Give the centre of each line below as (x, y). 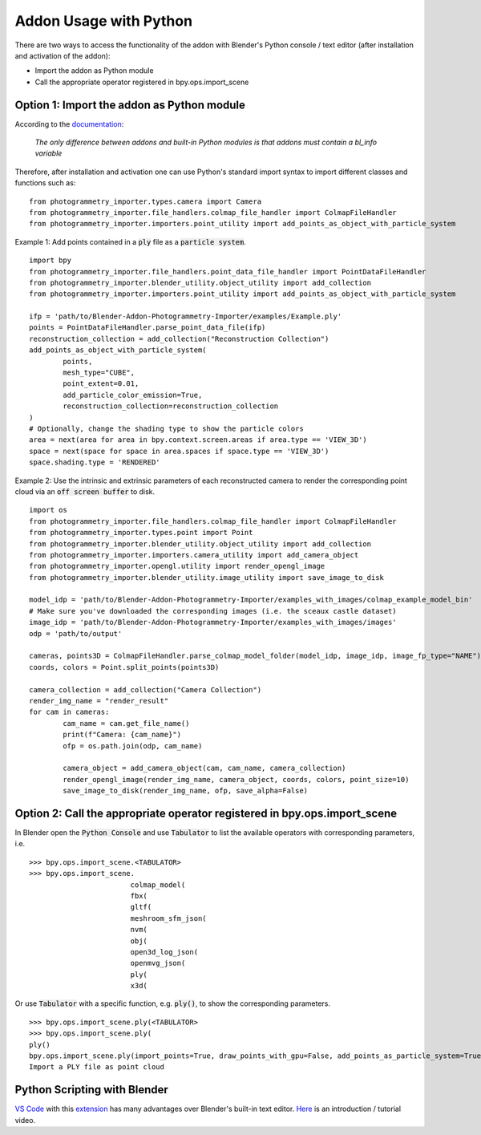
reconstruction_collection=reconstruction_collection (171, 406)
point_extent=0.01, (101, 384)
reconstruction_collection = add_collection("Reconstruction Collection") (179, 338)
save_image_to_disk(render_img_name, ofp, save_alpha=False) (186, 791)
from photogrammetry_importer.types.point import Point (141, 533)
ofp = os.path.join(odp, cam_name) (133, 746)
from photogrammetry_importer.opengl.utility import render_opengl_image (177, 566)
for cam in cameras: (69, 712)
